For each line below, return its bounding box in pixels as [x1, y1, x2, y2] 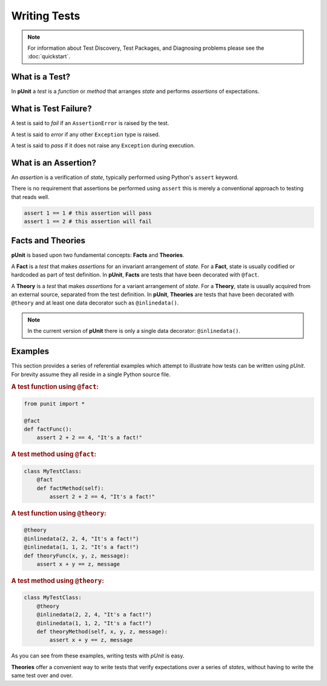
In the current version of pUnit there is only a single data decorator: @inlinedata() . [27, 328, 240, 335]
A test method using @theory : [11, 576, 104, 585]
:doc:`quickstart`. [27, 53, 70, 60]
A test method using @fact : [11, 450, 97, 459]
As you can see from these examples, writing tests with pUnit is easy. [11, 652, 185, 659]
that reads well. [11, 193, 50, 200]
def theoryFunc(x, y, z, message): [24, 552, 130, 559]
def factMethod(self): [36, 485, 104, 491]
